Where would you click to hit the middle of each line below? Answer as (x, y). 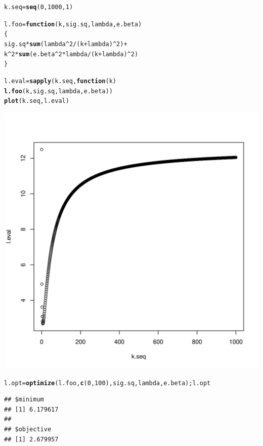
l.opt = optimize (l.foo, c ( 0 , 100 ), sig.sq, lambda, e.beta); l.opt (107, 383)
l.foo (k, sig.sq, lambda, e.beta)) (58, 91)
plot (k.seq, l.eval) (37, 101)
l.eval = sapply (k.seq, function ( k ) (60, 81)
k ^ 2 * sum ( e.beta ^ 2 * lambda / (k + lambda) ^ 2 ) (71, 54)
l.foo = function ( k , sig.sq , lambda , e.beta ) (73, 24)
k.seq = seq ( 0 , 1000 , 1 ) (39, 7)
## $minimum (24, 400)
